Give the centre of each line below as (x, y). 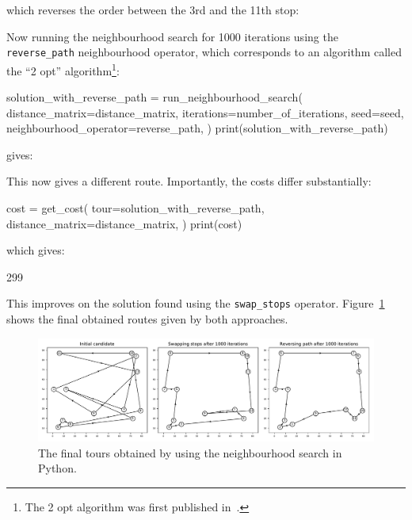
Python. (57, 468)
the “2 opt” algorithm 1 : (63, 69)
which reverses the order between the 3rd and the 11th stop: (153, 10)
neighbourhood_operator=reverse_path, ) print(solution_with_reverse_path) (197, 128)
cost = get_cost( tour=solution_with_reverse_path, (135, 208)
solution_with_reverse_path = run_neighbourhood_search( (154, 97)
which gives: (36, 250)
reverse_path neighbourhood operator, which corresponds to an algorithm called (204, 52)
